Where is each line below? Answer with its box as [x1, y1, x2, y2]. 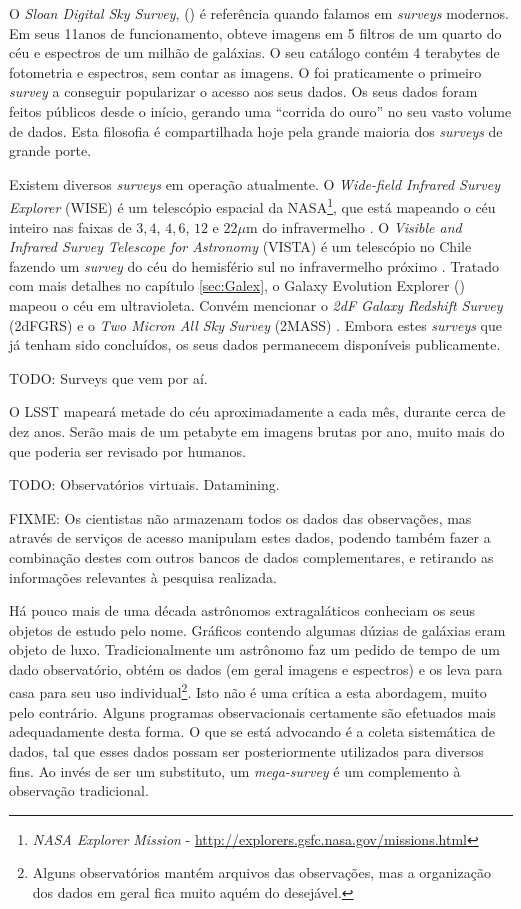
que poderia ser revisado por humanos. [9, 440, 246, 461]
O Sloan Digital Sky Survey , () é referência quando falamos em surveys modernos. [9, 3, 509, 23]
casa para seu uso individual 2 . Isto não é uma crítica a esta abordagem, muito [9, 679, 487, 703]
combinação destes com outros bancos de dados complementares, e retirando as [9, 546, 494, 567]
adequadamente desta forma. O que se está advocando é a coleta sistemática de [9, 721, 496, 742]
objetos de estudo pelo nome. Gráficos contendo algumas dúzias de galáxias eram [9, 619, 506, 640]
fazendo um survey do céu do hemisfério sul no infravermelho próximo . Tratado [9, 255, 499, 276]
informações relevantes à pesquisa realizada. [9, 566, 277, 587]
